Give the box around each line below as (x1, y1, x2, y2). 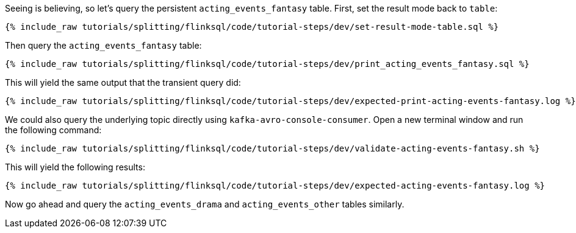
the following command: (5, 125, 102, 135)
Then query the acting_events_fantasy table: (5, 40, 202, 50)
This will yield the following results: (5, 162, 145, 172)
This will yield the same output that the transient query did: (5, 77, 241, 88)
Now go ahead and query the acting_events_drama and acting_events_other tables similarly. (5, 199, 405, 209)
